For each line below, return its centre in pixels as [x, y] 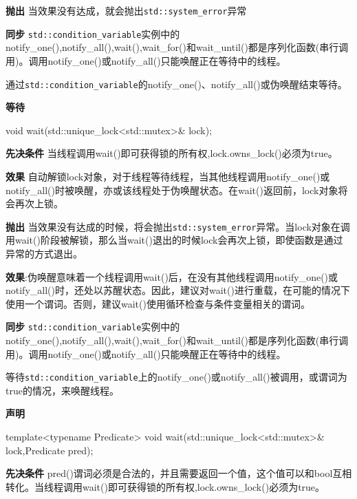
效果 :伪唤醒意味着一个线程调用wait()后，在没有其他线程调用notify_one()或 [172, 276]
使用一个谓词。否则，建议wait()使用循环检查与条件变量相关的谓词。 [158, 303]
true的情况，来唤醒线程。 [62, 390]
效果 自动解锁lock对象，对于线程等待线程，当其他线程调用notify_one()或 [168, 176]
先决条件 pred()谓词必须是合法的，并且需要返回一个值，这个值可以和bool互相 [179, 473]
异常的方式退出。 [44, 253]
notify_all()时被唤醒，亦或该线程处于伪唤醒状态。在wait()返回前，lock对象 [172, 190]
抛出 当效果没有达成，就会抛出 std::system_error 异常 [126, 10]
